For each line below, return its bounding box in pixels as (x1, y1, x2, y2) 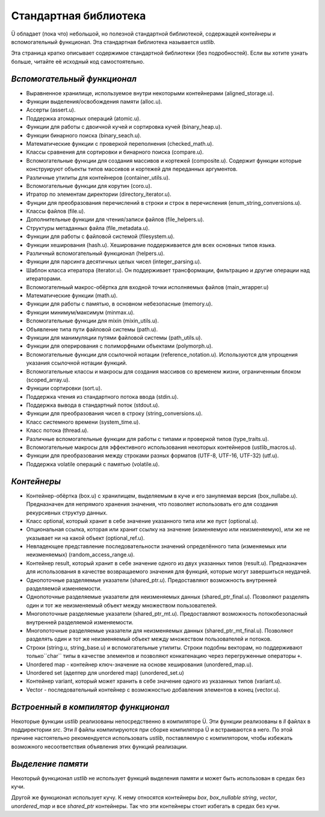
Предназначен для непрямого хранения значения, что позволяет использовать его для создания (26, 501, 278, 508)
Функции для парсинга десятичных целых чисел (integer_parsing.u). (26, 258, 202, 265)
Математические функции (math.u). (26, 292, 118, 299)
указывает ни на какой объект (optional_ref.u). (26, 534, 145, 542)
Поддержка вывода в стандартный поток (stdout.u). (26, 401, 159, 409)
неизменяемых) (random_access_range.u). (26, 551, 135, 559)
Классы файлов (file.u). (26, 208, 85, 215)
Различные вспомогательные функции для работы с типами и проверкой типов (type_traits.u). (26, 435, 269, 442)
